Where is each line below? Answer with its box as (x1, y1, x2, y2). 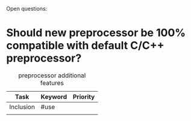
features (40, 78, 64, 87)
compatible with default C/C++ (6, 39, 164, 53)
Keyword (40, 92, 67, 101)
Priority (72, 92, 95, 101)
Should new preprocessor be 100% (6, 26, 186, 40)
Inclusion (9, 102, 35, 111)
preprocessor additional (17, 71, 86, 80)
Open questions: (6, 5, 48, 12)
